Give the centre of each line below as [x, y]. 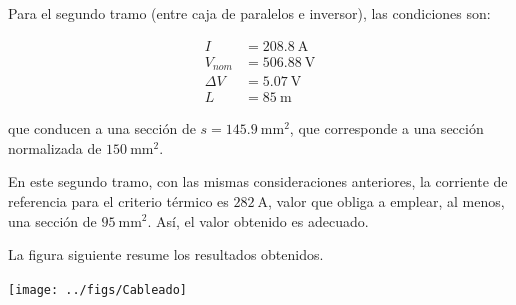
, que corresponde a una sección [386, 128]
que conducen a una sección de [102, 128]
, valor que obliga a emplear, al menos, [386, 200]
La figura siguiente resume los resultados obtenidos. [166, 254]
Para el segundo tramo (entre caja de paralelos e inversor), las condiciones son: [249, 13]
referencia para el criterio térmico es [118, 200]
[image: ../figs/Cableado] [97, 289]
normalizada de [55, 147]
